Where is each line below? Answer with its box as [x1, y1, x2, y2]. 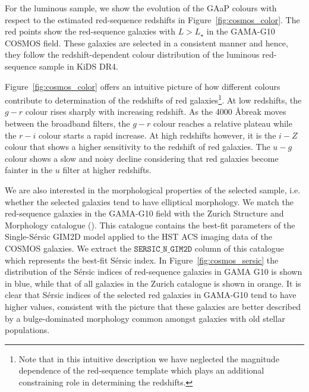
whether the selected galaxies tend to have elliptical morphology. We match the [5, 195, 294, 208]
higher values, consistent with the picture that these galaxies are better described [5, 300, 301, 312]
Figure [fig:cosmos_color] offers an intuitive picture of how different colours [5, 80, 280, 92]
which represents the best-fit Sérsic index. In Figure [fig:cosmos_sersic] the [5, 253, 279, 266]
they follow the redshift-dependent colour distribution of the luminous [5, 48, 260, 61]
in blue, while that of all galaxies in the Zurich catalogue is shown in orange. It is [5, 277, 301, 289]
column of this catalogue [194, 242, 284, 254]
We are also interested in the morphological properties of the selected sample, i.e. [5, 183, 301, 196]
